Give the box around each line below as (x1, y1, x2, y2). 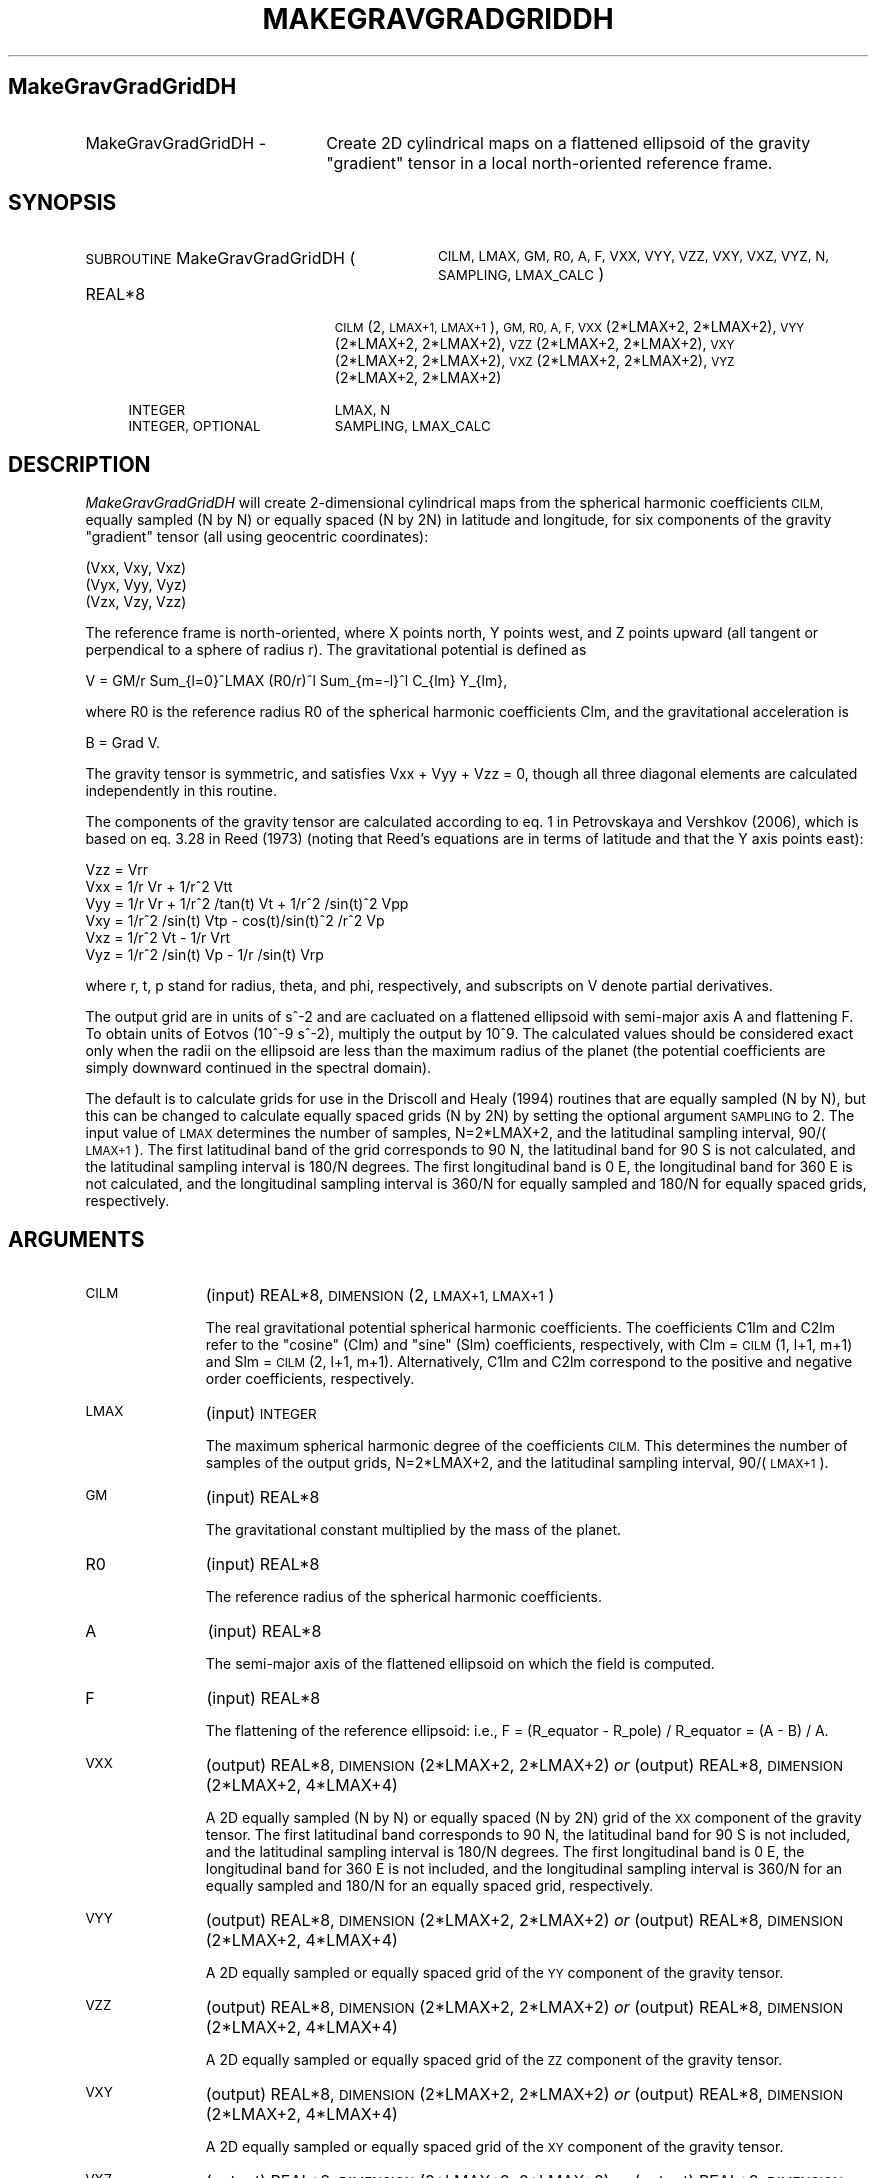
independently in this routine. (85, 782, 277, 800)
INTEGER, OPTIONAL (128, 418, 261, 435)
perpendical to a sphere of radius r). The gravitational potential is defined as (85, 641, 587, 659)
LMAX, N (334, 402, 391, 419)
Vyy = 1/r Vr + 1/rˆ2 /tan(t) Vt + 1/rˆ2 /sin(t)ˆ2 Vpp (85, 895, 409, 913)
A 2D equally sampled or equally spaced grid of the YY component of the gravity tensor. (205, 1964, 784, 1982)
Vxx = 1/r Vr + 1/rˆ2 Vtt (85, 878, 233, 896)
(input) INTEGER (205, 1403, 317, 1424)
